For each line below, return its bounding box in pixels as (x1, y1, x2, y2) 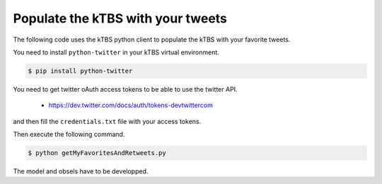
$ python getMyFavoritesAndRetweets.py (28, 149, 166, 157)
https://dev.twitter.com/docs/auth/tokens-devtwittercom (48, 101, 214, 109)
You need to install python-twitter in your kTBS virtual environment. (13, 48, 219, 56)
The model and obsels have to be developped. (13, 167, 149, 176)
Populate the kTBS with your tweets (13, 11, 228, 26)
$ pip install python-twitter (28, 67, 133, 75)
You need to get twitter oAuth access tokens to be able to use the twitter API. (13, 85, 238, 93)
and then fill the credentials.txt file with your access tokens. (13, 117, 202, 125)
